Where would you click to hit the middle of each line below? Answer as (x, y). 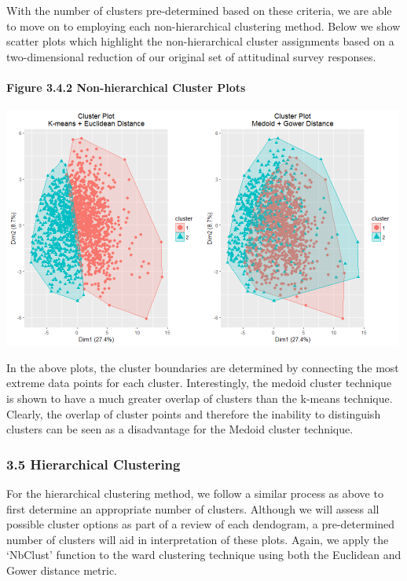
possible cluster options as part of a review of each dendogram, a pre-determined (201, 524)
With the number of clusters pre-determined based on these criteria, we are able (199, 10)
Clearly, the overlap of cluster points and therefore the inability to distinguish (194, 413)
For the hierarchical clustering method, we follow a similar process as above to (195, 493)
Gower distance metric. (62, 570)
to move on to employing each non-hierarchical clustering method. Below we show (203, 26)
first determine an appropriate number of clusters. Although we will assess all (193, 508)
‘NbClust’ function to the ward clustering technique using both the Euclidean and (204, 555)
